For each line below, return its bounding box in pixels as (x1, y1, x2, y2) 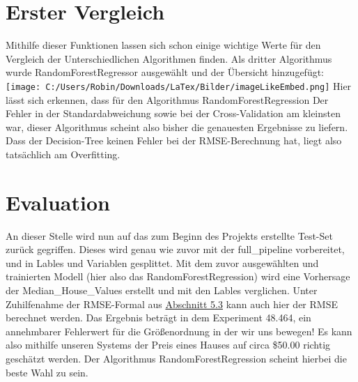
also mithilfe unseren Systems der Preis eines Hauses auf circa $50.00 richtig (6, 337, 331, 352)
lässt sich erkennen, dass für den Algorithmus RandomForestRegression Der (6, 92, 329, 107)
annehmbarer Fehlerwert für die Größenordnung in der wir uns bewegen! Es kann (6, 323, 352, 338)
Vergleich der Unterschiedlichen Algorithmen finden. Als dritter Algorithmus (6, 51, 332, 66)
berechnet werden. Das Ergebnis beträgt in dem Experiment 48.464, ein (6, 310, 311, 325)
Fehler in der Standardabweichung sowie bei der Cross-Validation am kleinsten (6, 106, 341, 121)
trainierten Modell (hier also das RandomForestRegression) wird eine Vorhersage (6, 269, 350, 284)
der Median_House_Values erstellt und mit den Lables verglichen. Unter (6, 283, 318, 298)
